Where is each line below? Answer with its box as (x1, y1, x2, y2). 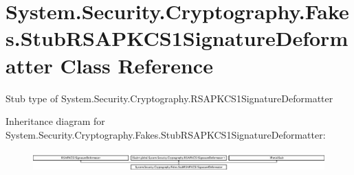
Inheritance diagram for (5, 114, 105, 128)
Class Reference (60, 51, 213, 79)
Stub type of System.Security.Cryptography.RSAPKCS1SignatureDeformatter (5, 91, 333, 105)
